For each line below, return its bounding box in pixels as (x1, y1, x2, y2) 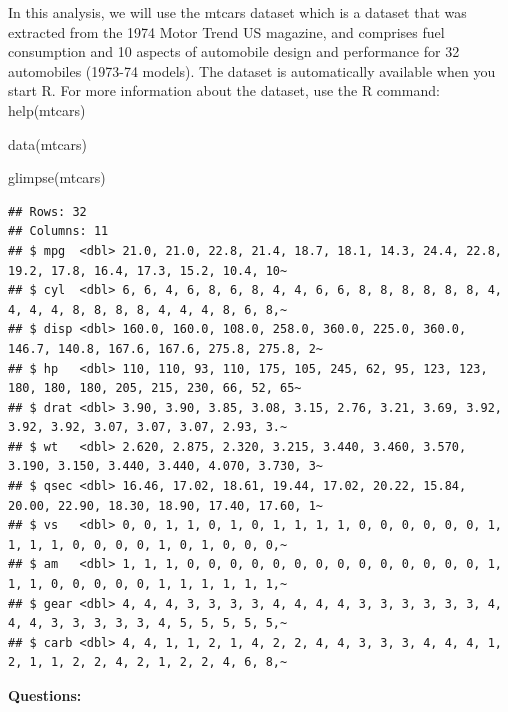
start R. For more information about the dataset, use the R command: (8, 80, 440, 101)
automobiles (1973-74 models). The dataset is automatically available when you (8, 60, 496, 81)
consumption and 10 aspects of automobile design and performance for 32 (8, 41, 460, 62)
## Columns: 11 (8, 224, 109, 239)
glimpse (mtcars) (8, 167, 106, 188)
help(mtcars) (8, 99, 86, 120)
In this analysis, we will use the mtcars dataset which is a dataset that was (8, 2, 467, 22)
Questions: (8, 685, 82, 705)
